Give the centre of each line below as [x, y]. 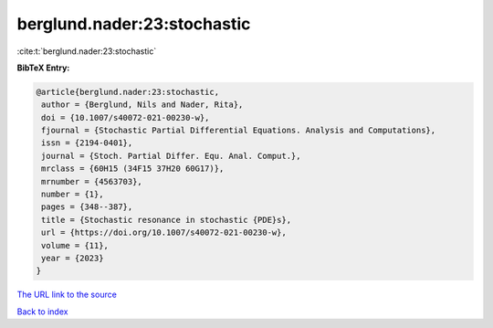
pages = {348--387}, [87, 207]
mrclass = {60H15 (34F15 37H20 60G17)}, [133, 169]
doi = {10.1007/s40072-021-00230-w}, [126, 117]
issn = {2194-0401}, [87, 143]
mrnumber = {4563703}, [92, 181]
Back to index [42, 312]
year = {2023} [73, 258]
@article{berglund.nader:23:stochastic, [127, 92]
